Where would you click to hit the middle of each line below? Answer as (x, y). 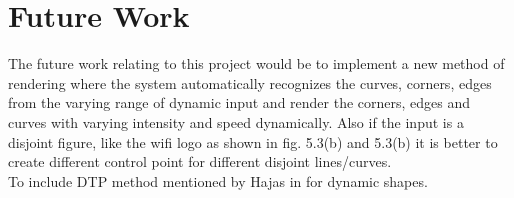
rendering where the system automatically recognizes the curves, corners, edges (250, 82)
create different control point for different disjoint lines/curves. (200, 161)
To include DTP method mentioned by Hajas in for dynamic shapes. (218, 180)
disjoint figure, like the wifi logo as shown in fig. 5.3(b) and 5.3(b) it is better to (253, 141)
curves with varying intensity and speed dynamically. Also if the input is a (236, 121)
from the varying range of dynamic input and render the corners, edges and (239, 102)
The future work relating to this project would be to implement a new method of (256, 63)
